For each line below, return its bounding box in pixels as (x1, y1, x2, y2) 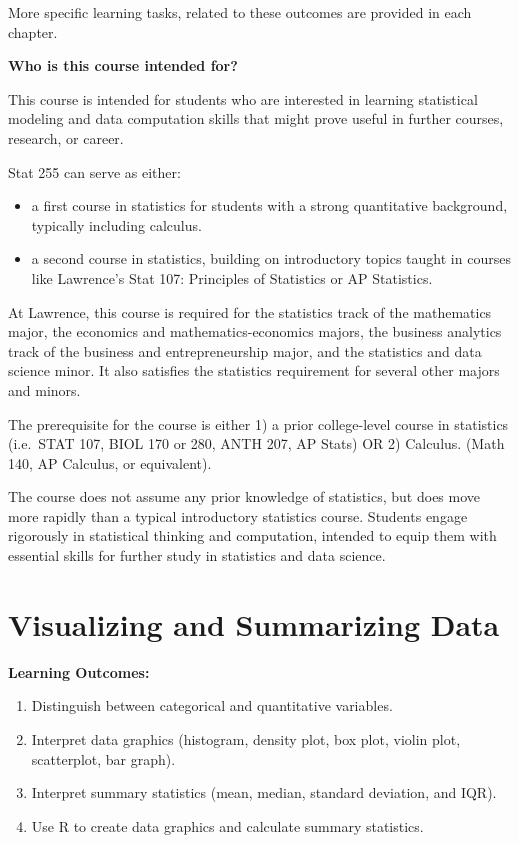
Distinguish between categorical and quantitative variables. (31, 695, 393, 716)
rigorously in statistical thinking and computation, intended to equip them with (8, 525, 497, 546)
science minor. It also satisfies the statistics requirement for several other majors (8, 360, 500, 381)
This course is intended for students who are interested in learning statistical (8, 88, 478, 109)
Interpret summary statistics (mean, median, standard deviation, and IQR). (31, 782, 497, 803)
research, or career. (8, 127, 124, 148)
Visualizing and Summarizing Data (8, 603, 500, 644)
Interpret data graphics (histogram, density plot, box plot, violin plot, (31, 728, 461, 749)
